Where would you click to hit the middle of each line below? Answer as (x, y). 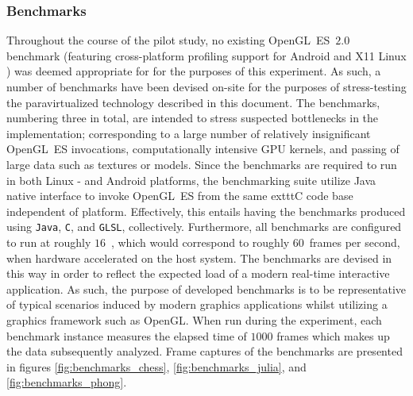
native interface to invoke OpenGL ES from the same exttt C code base (180, 196)
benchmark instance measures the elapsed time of (127, 335)
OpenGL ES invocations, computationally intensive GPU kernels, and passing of (203, 149)
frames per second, (355, 242)
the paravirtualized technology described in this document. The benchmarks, (193, 102)
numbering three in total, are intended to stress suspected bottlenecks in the (193, 118)
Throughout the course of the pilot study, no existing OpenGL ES (168, 40)
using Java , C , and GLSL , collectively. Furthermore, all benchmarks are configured (204, 227)
